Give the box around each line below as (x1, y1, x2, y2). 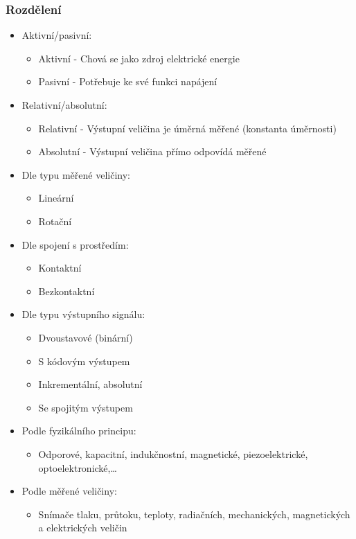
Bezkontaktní (38, 283, 95, 298)
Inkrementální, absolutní (38, 377, 143, 391)
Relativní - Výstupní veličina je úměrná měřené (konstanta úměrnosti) (38, 121, 337, 135)
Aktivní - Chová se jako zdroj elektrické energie (38, 51, 240, 65)
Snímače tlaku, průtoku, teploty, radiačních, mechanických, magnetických (38, 506, 350, 521)
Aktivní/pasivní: (21, 28, 92, 42)
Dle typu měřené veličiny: (21, 167, 130, 182)
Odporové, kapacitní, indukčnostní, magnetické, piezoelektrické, (38, 446, 308, 461)
